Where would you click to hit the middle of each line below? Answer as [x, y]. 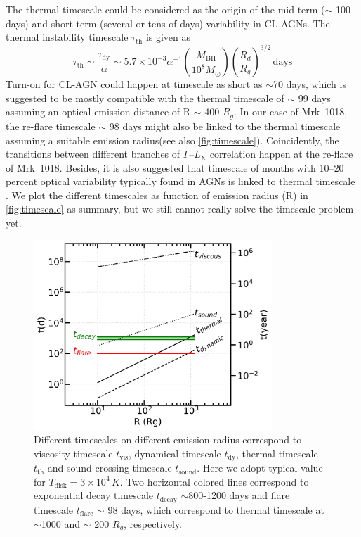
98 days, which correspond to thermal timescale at [216, 509]
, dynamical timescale [175, 453]
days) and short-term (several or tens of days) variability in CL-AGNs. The [168, 23]
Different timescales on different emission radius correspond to [168, 440]
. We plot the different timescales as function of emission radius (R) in [157, 195]
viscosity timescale [73, 453]
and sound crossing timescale [110, 468]
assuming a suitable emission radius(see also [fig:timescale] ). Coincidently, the [172, 140]
